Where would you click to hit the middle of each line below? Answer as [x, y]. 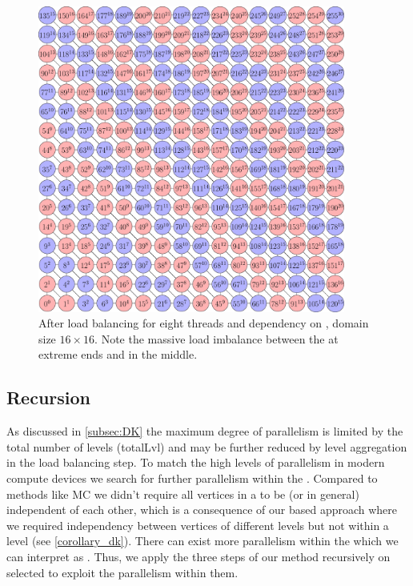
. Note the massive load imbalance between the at [217, 338]
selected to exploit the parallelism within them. [122, 572]
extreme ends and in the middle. [118, 354]
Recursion [49, 397]
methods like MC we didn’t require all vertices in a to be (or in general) [183, 494]
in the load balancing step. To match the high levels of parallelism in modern [196, 462]
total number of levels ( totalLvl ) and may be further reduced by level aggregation [207, 446]
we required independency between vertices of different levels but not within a [198, 525]
